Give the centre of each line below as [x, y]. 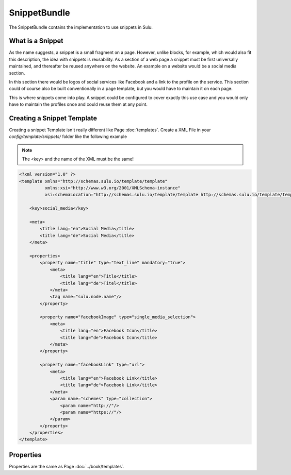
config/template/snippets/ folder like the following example [68, 136]
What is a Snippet [36, 41]
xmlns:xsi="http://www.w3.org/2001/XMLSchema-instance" [112, 188]
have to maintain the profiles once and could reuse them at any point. [78, 104]
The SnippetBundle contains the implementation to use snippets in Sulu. [81, 27]
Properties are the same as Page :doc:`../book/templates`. [67, 466]
